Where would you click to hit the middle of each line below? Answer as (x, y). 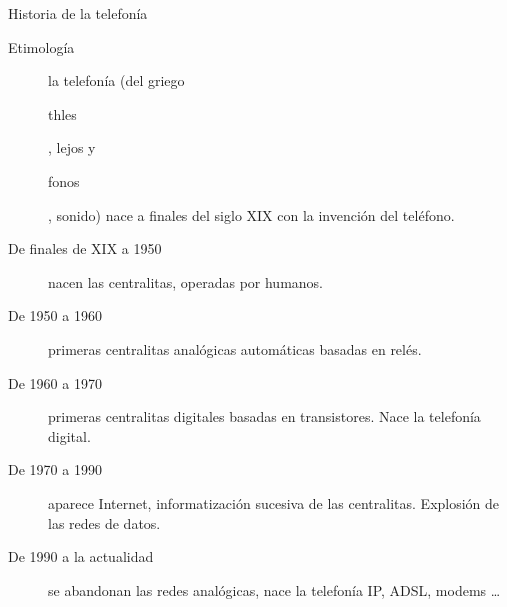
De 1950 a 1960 (55, 315)
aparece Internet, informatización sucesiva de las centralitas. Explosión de (274, 502)
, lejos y (72, 147)
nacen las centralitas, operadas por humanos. (185, 281)
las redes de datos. (104, 522)
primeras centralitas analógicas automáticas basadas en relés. (235, 348)
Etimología (41, 46)
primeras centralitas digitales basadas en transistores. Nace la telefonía (264, 416)
